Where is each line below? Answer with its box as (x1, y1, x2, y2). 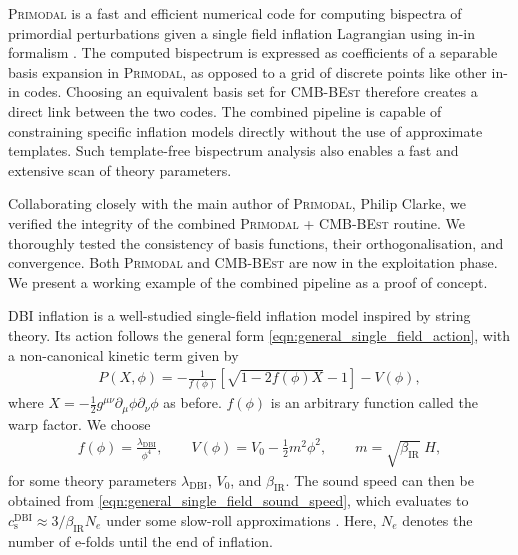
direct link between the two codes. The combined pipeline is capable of (8, 100, 442, 121)
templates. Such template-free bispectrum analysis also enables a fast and (8, 140, 459, 161)
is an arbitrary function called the (270, 392, 478, 413)
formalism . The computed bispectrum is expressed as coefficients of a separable (8, 42, 498, 63)
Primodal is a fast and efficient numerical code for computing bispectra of (8, 3, 462, 23)
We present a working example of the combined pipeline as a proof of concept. (8, 271, 488, 292)
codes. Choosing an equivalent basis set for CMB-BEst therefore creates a (24, 81, 478, 102)
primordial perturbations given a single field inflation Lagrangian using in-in (8, 22, 475, 43)
